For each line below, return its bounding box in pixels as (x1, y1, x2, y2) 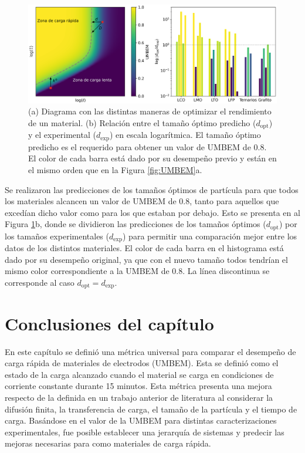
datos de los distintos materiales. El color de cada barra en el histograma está (5, 242, 284, 254)
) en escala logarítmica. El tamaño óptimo (109, 129, 261, 141)
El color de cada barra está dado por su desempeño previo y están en (28, 152, 277, 164)
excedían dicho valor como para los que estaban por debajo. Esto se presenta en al (5, 206, 300, 218)
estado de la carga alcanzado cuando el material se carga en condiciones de (5, 368, 274, 380)
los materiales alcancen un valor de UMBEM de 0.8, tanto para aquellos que (5, 195, 279, 207)
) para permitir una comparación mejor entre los (123, 229, 297, 242)
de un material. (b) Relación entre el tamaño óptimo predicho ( (28, 116, 256, 129)
